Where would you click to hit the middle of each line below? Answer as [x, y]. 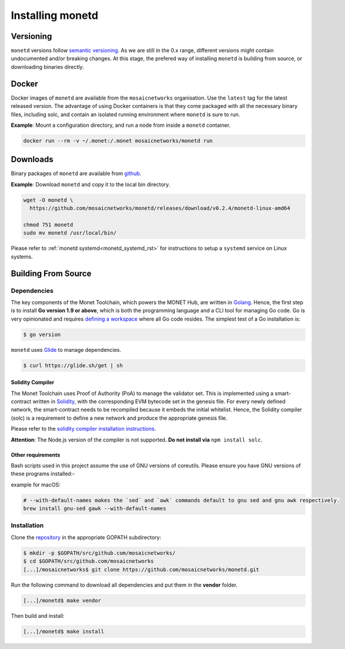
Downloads [32, 159]
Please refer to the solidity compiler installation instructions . [83, 429]
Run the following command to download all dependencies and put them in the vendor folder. [124, 585]
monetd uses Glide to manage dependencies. [66, 350]
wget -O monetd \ [48, 200]
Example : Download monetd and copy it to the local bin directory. [91, 184]
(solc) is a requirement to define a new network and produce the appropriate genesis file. [119, 418]
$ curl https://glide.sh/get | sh [73, 365]
